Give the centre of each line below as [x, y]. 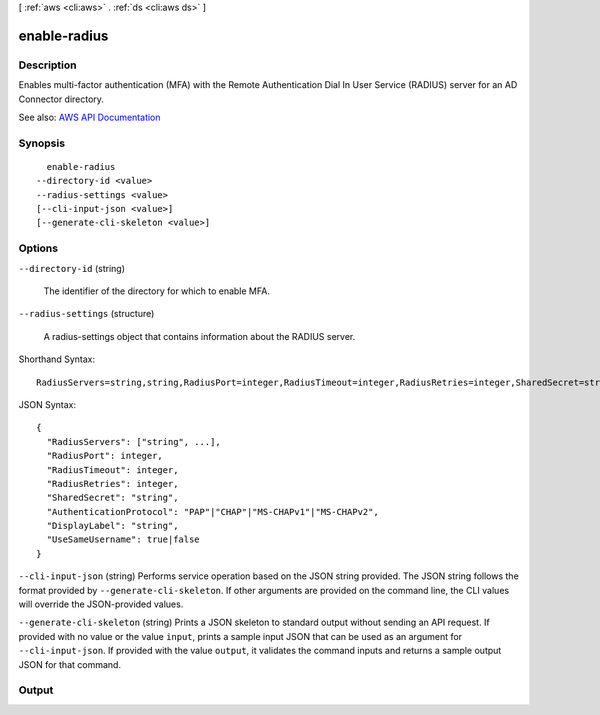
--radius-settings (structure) [86, 314]
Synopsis [41, 143]
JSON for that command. [70, 664]
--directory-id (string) [71, 268]
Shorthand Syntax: [56, 359]
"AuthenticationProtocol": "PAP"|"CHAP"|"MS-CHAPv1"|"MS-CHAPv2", [212, 511]
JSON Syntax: [47, 404]
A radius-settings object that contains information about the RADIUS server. [199, 336]
